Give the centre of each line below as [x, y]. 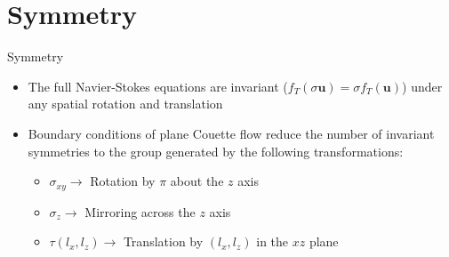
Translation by [163, 241]
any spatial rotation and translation [125, 104]
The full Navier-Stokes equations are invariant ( [158, 86]
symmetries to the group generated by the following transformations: [216, 151]
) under [422, 86]
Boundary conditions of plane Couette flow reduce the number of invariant [231, 133]
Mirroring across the [140, 211]
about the [197, 181]
